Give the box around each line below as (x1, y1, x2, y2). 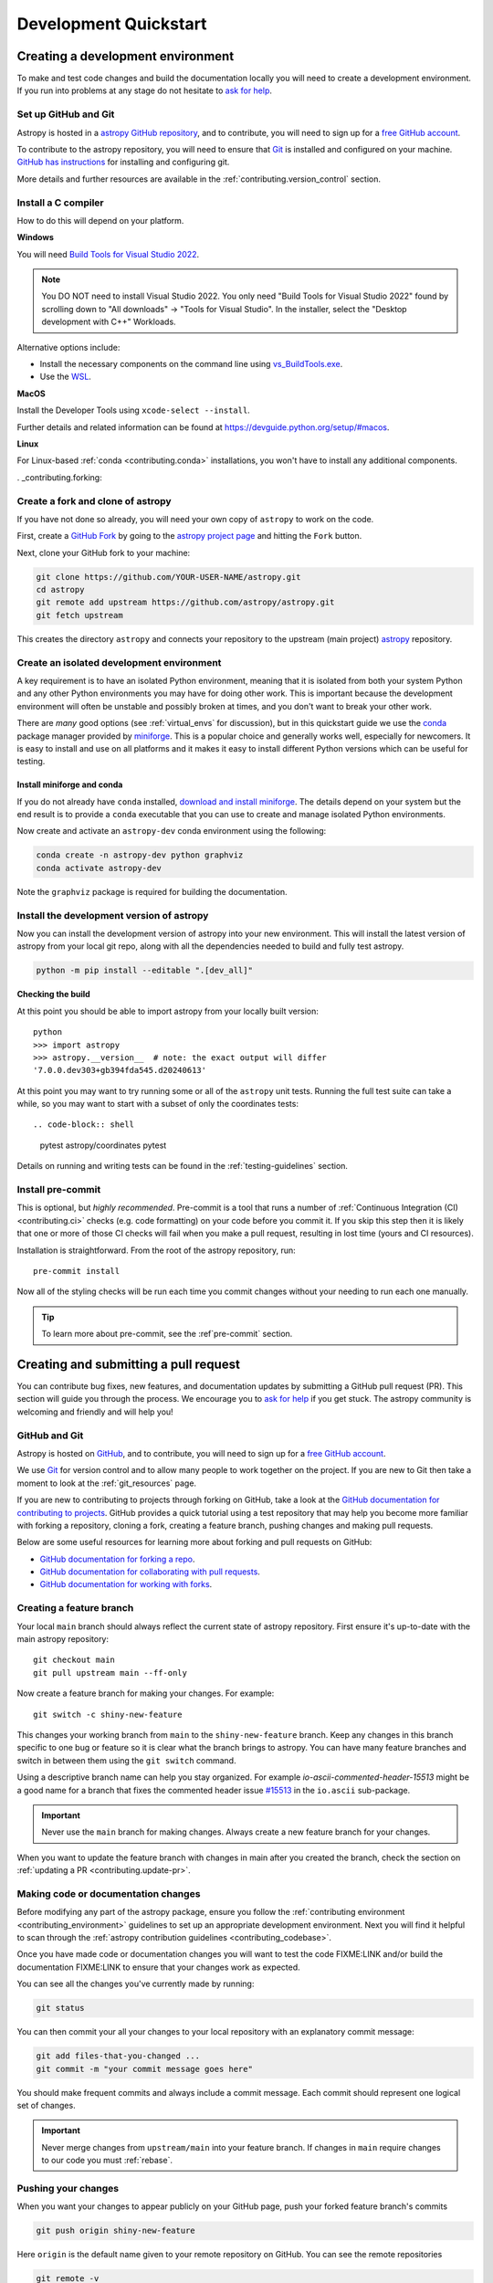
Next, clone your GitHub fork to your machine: (16, 547, 191, 558)
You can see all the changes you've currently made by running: (16, 1978, 255, 1990)
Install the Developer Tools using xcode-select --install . (16, 405, 250, 416)
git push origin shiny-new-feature (36, 2225, 195, 2236)
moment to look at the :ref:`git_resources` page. (16, 1478, 196, 1489)
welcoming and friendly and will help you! (16, 1406, 173, 1417)
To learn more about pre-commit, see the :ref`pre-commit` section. (41, 1329, 293, 1340)
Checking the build (16, 989, 90, 1000)
